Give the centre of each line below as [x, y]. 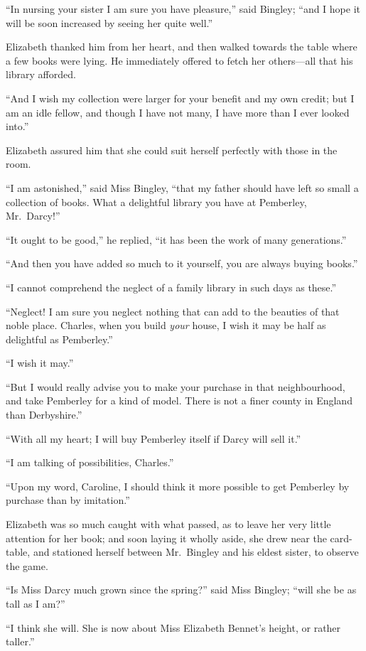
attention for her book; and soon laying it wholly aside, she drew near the [166, 538]
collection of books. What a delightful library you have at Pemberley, [156, 201]
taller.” [20, 641]
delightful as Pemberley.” [59, 339]
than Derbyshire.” [44, 415]
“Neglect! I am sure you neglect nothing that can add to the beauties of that [173, 311]
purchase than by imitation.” [68, 500]
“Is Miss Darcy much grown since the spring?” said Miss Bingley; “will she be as [181, 590]
